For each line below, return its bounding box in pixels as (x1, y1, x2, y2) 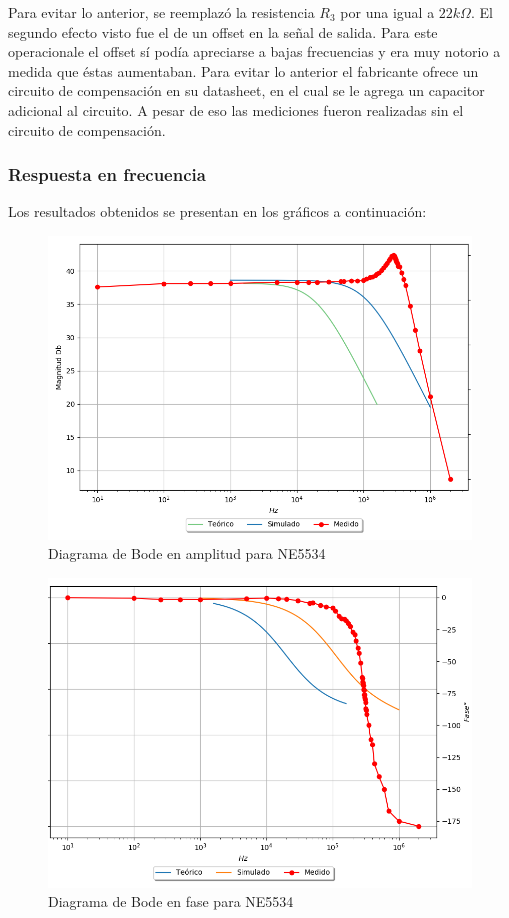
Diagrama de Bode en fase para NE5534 (48, 891, 294, 912)
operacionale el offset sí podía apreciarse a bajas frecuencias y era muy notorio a (8, 41, 501, 62)
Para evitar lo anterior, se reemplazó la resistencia (8, 2, 315, 22)
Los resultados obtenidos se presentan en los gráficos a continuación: (8, 201, 427, 222)
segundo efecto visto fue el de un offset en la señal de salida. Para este (8, 21, 438, 42)
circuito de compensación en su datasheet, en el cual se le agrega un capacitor (8, 80, 485, 101)
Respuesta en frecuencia (8, 162, 206, 187)
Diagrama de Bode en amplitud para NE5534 (48, 543, 326, 564)
